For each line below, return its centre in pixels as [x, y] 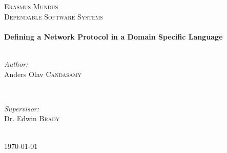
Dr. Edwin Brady [32, 118]
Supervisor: [22, 108]
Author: [16, 63]
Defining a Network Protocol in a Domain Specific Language [114, 36]
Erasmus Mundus [31, 6]
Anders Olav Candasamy [43, 74]
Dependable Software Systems [54, 16]
